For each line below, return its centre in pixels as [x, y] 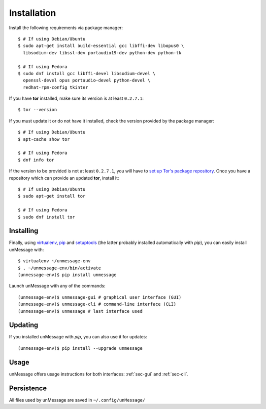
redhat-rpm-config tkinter [55, 87]
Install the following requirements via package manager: [66, 28]
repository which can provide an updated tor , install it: [64, 178]
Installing [24, 231]
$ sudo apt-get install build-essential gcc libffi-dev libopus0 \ [101, 46]
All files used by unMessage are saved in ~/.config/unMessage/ [77, 400]
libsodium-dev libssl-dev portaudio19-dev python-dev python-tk [102, 53]
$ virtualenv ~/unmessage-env [54, 261]
